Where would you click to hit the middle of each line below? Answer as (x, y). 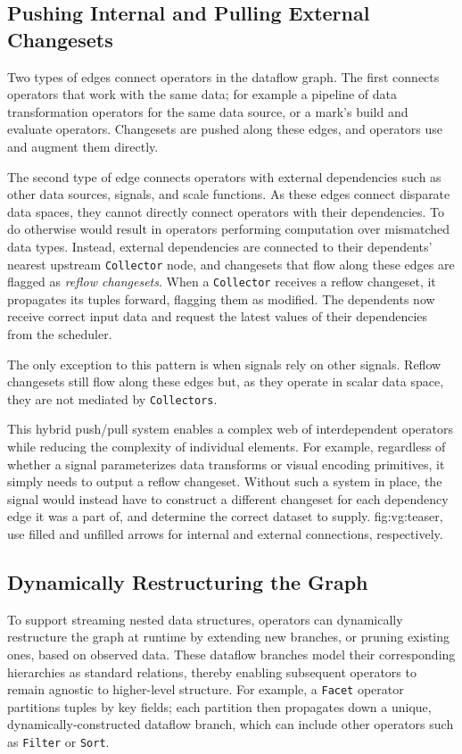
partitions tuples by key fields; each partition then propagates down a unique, (219, 706)
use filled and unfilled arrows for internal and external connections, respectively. (225, 534)
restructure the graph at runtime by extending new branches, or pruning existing (229, 637)
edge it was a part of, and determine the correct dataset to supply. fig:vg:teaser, (225, 516)
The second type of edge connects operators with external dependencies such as (224, 176)
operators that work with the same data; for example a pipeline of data (202, 94)
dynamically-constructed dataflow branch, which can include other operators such (231, 724)
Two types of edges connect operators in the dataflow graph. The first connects (223, 76)
